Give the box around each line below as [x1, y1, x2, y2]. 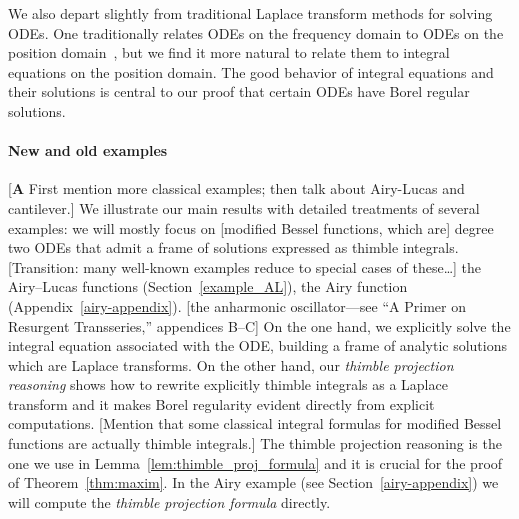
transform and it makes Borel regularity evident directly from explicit [8, 393, 435, 414]
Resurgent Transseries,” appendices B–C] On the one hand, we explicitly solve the [8, 315, 511, 336]
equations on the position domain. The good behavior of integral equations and [8, 61, 494, 82]
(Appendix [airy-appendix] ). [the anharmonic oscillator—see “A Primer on [8, 295, 466, 316]
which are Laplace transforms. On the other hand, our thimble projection [8, 354, 454, 375]
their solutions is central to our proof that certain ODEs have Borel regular [8, 81, 470, 102]
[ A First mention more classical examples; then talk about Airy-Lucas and [8, 178, 465, 199]
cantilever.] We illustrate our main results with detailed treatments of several [8, 197, 480, 218]
